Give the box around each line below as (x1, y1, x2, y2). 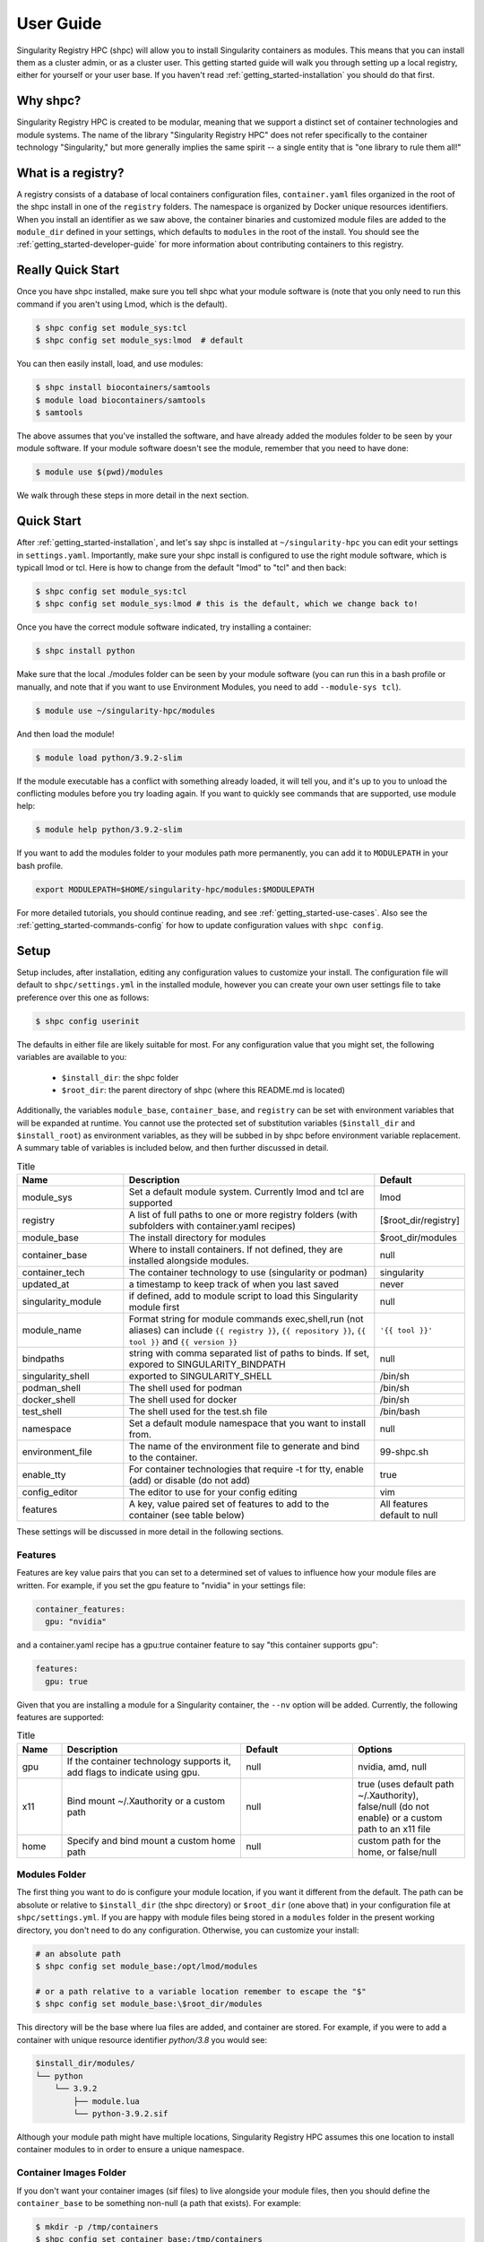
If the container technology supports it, (66, 1754, 232, 1767)
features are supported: (16, 1711, 105, 1722)
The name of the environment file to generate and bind (128, 1440, 360, 1453)
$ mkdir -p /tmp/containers (35, 2221, 159, 2232)
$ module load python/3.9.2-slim (35, 752, 183, 762)
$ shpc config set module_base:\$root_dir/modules (35, 1999, 264, 2009)
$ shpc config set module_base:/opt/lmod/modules (35, 1960, 258, 1971)
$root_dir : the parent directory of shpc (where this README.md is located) (61, 1084, 345, 1095)
